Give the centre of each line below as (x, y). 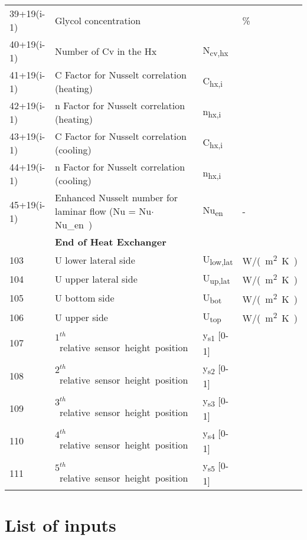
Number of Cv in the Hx (106, 51)
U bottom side (85, 298)
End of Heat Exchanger (111, 242)
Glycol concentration (98, 20)
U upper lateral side (96, 279)
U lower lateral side (95, 260)
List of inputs (61, 525)
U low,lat (218, 260)
